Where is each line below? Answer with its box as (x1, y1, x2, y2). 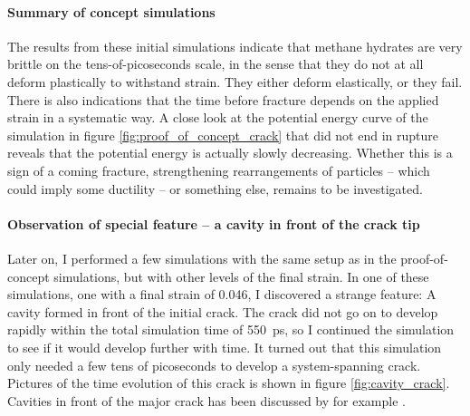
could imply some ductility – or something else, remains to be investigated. (7, 179, 423, 198)
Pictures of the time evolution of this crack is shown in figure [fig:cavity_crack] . (7, 373, 450, 392)
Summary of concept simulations (7, 2, 216, 21)
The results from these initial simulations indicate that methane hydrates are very (7, 36, 463, 55)
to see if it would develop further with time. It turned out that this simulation (7, 337, 442, 356)
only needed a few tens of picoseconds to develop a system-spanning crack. (7, 355, 421, 374)
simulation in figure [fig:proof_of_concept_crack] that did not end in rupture (7, 125, 438, 144)
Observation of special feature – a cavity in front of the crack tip (7, 214, 420, 233)
